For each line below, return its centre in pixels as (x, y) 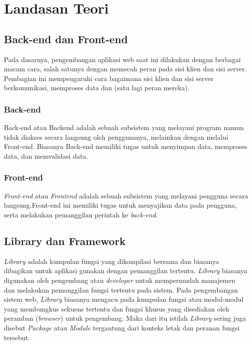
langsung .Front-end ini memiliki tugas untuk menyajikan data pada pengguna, (120, 205)
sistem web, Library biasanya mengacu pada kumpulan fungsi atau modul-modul (124, 299)
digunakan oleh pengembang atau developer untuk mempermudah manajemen (120, 280)
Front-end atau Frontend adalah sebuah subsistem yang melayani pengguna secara (126, 195)
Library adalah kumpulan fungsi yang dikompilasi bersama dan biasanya (111, 261)
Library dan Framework (65, 240)
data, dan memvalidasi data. (46, 156)
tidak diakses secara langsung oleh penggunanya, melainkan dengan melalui (116, 137)
